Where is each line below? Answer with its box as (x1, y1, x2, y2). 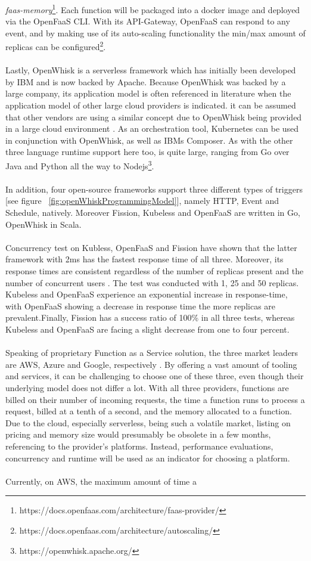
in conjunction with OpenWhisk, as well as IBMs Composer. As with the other (5, 134, 293, 146)
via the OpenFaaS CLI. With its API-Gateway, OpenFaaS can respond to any (5, 15, 290, 27)
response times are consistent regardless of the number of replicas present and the (5, 265, 304, 277)
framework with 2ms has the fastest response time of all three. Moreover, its (5, 253, 284, 265)
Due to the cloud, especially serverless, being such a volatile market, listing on (5, 416, 291, 429)
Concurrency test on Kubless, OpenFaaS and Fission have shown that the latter (5, 241, 297, 253)
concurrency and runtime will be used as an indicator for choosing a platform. (5, 451, 290, 464)
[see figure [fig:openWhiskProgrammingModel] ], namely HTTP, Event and (5, 194, 279, 207)
